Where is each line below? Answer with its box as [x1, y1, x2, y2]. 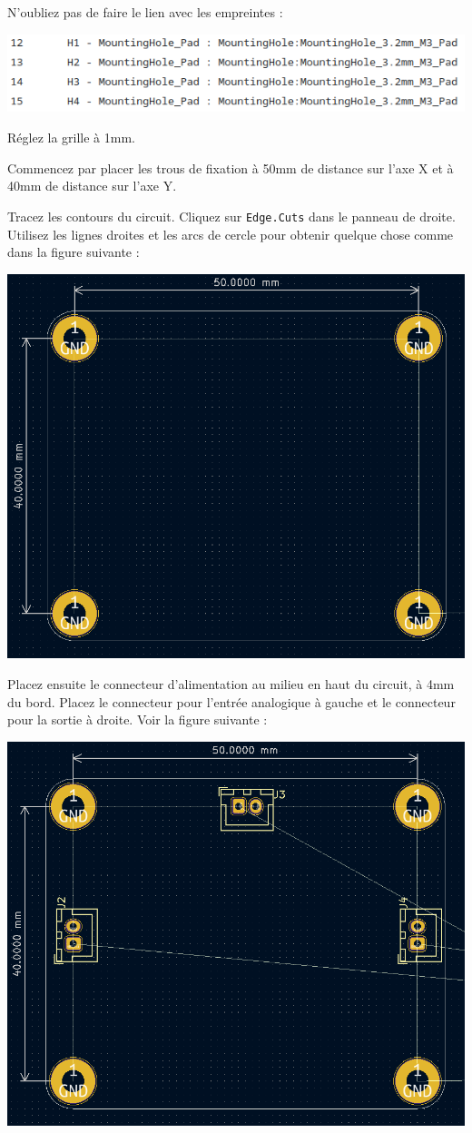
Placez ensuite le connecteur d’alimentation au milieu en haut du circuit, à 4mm [7, 674, 455, 693]
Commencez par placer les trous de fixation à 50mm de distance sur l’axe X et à [7, 158, 454, 177]
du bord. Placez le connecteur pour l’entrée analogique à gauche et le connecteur [7, 692, 456, 711]
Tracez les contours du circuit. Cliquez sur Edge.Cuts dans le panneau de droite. [7, 206, 456, 225]
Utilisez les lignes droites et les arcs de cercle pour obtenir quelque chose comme [7, 224, 454, 243]
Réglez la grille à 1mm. [7, 128, 135, 147]
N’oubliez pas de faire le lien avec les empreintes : [7, 3, 283, 21]
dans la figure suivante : [7, 242, 140, 261]
